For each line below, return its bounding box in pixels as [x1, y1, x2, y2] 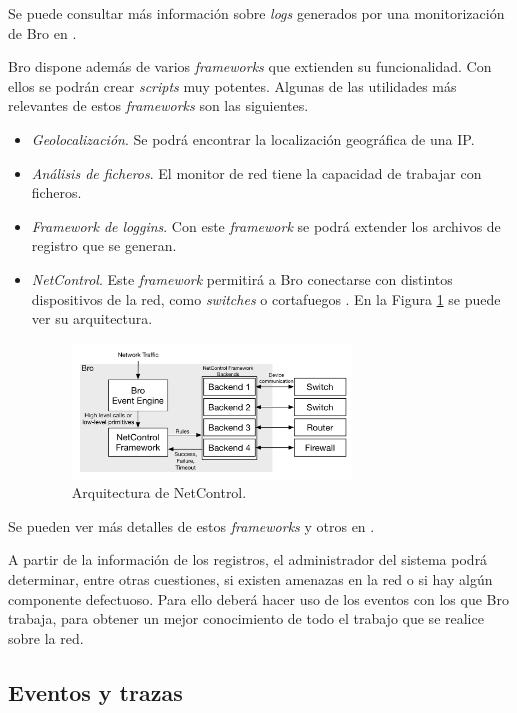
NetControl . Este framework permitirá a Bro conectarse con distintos [31, 268, 453, 289]
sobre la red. [8, 627, 84, 648]
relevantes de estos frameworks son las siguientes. [8, 95, 309, 116]
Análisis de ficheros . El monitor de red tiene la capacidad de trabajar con [31, 162, 482, 183]
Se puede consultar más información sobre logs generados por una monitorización [8, 3, 505, 23]
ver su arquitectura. [31, 308, 153, 329]
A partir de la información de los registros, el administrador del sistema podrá [8, 549, 488, 570]
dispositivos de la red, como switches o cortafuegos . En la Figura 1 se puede [31, 288, 501, 309]
